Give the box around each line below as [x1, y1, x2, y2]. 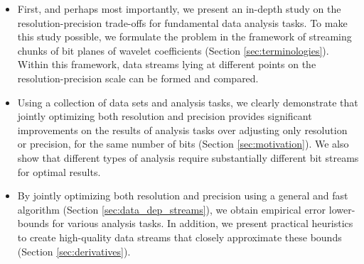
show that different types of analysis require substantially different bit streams [17, 150, 359, 165]
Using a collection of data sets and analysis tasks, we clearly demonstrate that [17, 94, 358, 109]
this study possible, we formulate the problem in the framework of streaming [17, 29, 352, 44]
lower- [328, 202, 355, 216]
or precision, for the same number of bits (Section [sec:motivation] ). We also [17, 136, 349, 151]
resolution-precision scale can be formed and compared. [17, 70, 259, 85]
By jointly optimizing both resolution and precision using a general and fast [17, 188, 348, 203]
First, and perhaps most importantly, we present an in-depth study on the [17, 1, 341, 16]
